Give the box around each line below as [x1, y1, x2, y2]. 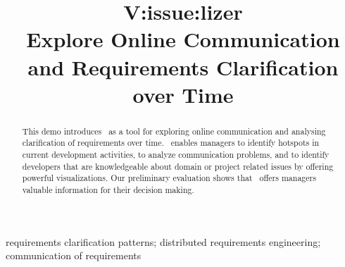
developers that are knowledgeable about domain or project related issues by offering [22, 160, 334, 172]
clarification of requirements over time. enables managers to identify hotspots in [22, 137, 320, 149]
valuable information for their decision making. [22, 184, 194, 196]
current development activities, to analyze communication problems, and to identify [22, 149, 330, 161]
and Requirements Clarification [27, 52, 339, 81]
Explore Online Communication [26, 25, 340, 54]
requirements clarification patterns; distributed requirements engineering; [6, 234, 321, 249]
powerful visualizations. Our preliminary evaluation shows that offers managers [22, 172, 316, 184]
